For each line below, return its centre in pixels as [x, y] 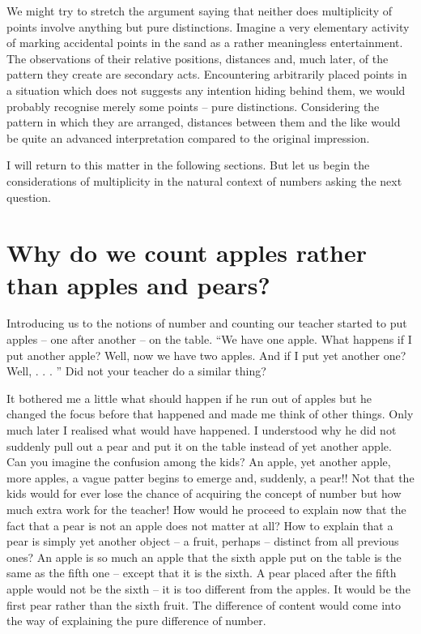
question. [29, 197]
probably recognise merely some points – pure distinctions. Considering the [193, 106]
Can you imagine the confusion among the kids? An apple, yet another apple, [199, 462]
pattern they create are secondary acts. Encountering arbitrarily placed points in [207, 74]
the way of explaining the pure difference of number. [136, 621]
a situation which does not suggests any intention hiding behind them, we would [206, 90]
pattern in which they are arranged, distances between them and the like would [204, 122]
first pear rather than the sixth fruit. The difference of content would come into [204, 604]
